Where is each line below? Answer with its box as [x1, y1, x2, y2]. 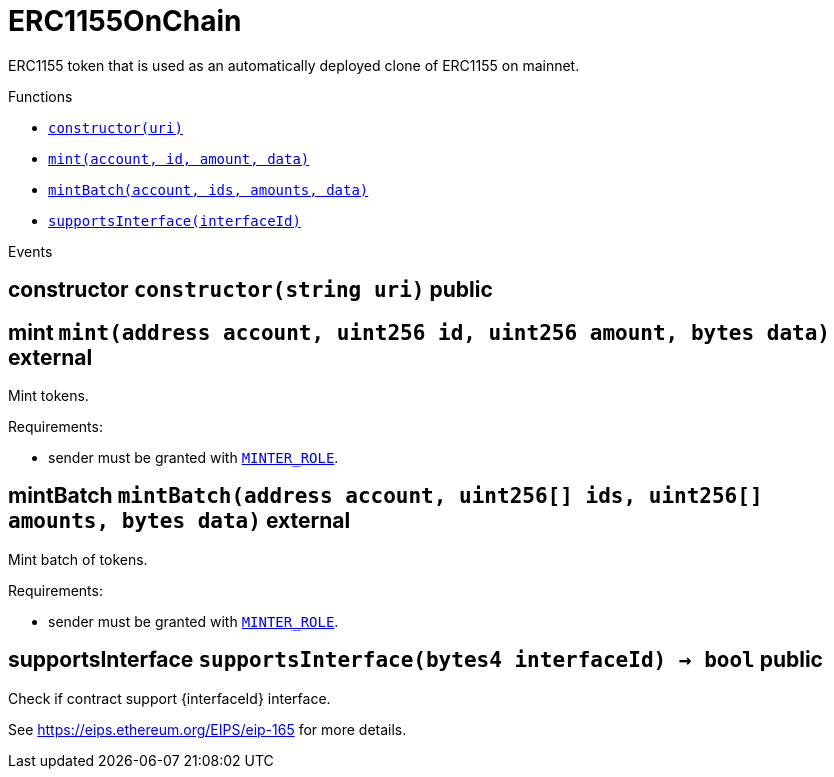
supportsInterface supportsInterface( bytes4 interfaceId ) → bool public [8, 647, 823, 673]
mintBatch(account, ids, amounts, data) [48, 181, 369, 198]
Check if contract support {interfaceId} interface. [8, 689, 331, 707]
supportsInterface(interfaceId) [48, 212, 301, 229]
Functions [8, 87, 73, 105]
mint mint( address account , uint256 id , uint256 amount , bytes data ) [8, 319, 831, 345]
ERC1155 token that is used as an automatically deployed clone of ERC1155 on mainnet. [8, 56, 580, 74]
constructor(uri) [48, 119, 183, 136]
